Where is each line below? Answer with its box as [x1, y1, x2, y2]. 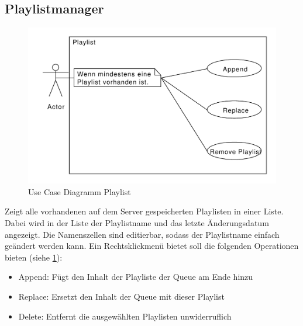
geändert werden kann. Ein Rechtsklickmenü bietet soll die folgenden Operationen [5, 240, 299, 252]
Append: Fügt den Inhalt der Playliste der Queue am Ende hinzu [18, 270, 253, 283]
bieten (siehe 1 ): [5, 251, 63, 263]
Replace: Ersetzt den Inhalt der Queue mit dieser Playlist [18, 290, 225, 303]
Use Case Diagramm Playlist [28, 185, 131, 197]
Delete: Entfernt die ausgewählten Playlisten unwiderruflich [18, 310, 232, 322]
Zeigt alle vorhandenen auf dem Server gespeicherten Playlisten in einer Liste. [5, 205, 284, 217]
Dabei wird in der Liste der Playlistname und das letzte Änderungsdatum [5, 217, 269, 229]
